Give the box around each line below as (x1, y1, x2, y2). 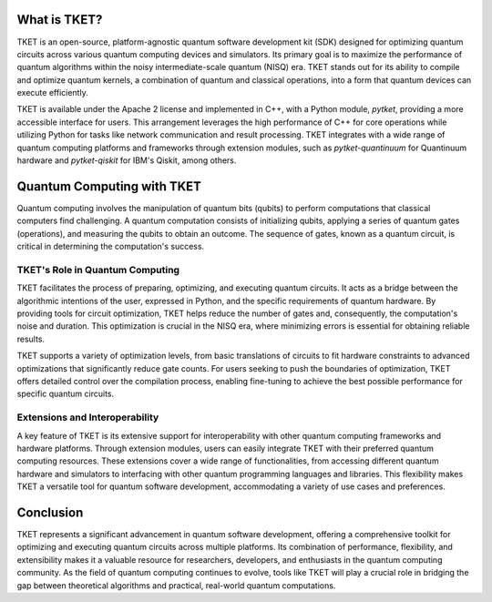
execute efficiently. (16, 87, 88, 98)
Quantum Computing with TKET (16, 179, 202, 194)
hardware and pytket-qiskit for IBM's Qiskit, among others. (16, 155, 237, 166)
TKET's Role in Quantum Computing (16, 263, 180, 276)
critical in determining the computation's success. (16, 241, 205, 252)
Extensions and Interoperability (16, 411, 159, 423)
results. (16, 333, 46, 344)
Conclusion (16, 505, 84, 520)
